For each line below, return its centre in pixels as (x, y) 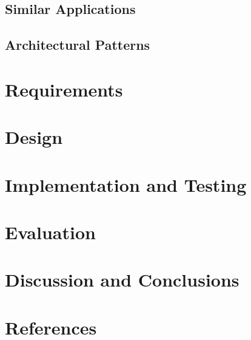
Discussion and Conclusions (122, 280)
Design (34, 137)
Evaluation (50, 232)
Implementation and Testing (126, 184)
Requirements (64, 89)
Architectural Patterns (78, 45)
